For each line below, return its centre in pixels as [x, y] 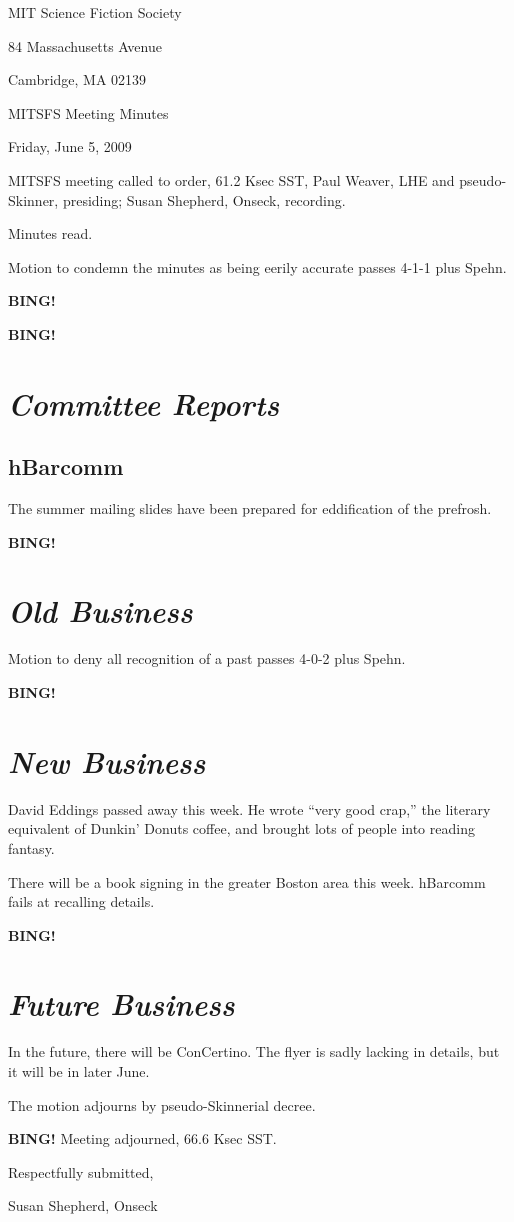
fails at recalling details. [81, 901]
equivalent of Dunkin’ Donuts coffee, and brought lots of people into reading [241, 828]
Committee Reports [144, 403]
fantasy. [31, 847]
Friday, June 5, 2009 [70, 146]
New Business [107, 761]
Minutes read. [50, 233]
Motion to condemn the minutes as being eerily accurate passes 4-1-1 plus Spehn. [257, 266]
